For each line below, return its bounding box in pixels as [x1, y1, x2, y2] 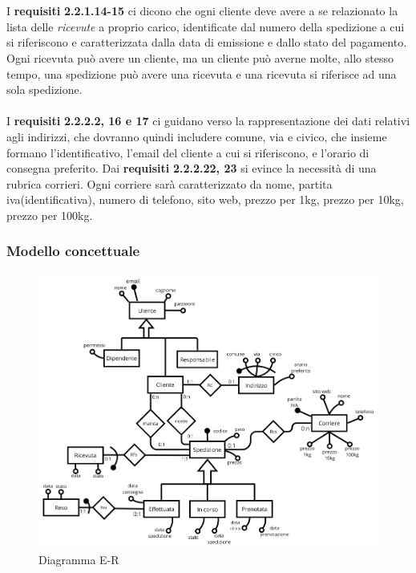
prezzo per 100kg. [6, 206, 93, 223]
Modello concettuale [6, 241, 140, 261]
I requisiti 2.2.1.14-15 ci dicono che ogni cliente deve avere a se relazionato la [6, 2, 398, 19]
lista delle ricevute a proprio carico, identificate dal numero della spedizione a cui [6, 18, 405, 35]
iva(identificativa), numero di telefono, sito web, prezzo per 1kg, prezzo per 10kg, [6, 191, 404, 208]
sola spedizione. [6, 81, 83, 98]
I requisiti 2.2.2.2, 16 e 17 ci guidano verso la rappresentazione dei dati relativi [6, 112, 410, 129]
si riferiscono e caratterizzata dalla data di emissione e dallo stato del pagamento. [6, 34, 407, 51]
